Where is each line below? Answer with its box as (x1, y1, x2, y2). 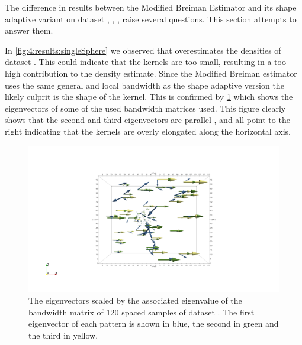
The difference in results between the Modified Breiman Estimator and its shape (5, 1, 297, 13)
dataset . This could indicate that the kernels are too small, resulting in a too (5, 56, 286, 68)
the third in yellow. (28, 328, 98, 341)
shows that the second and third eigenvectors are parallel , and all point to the (5, 113, 290, 126)
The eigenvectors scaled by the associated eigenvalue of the (28, 294, 242, 307)
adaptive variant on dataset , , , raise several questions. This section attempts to (5, 12, 297, 25)
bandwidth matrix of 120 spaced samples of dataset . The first (28, 305, 255, 318)
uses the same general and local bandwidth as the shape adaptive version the (5, 79, 284, 91)
